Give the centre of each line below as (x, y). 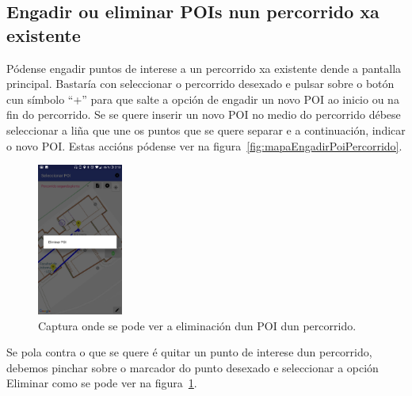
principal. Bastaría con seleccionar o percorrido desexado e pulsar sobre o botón (200, 84)
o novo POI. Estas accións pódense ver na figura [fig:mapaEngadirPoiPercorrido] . (204, 145)
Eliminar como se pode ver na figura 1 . (102, 383)
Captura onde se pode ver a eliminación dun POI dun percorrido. (197, 325)
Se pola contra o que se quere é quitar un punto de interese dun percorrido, (189, 352)
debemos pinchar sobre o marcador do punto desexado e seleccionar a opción (193, 367)
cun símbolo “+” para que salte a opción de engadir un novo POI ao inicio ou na (203, 99)
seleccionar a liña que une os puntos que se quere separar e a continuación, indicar (206, 129)
